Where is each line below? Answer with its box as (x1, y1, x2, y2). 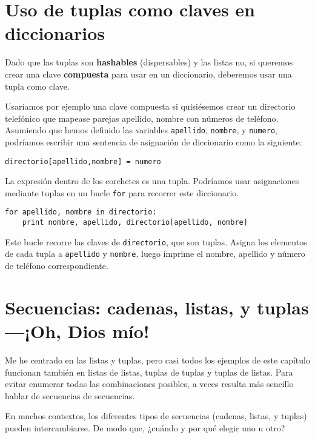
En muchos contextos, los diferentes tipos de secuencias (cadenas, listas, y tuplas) (5, 410, 307, 422)
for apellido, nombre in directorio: (5, 208, 157, 217)
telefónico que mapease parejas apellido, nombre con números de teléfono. (5, 111, 279, 124)
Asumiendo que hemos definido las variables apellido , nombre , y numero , (5, 124, 277, 136)
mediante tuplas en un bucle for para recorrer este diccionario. (5, 186, 239, 199)
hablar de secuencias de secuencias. (5, 389, 135, 402)
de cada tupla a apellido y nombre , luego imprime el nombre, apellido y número (5, 247, 305, 260)
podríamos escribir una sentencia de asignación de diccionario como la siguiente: (5, 135, 302, 148)
